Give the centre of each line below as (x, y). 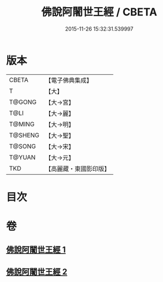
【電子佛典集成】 (69, 80)
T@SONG (23, 146)
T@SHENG (24, 135)
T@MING (22, 124)
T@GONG (23, 102)
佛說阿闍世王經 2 (37, 272)
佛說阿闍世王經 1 (36, 250)
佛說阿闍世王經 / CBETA (99, 12)
